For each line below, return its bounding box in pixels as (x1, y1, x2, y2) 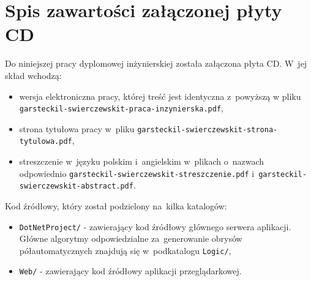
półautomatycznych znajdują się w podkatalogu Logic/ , (19, 244, 231, 257)
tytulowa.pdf (19, 137, 72, 146)
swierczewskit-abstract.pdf (19, 182, 133, 191)
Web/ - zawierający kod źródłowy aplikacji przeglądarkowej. (19, 264, 242, 277)
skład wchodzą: (5, 69, 62, 81)
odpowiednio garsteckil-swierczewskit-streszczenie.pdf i (19, 167, 255, 179)
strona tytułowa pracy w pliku (19, 122, 135, 135)
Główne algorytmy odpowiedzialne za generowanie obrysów (19, 232, 242, 245)
